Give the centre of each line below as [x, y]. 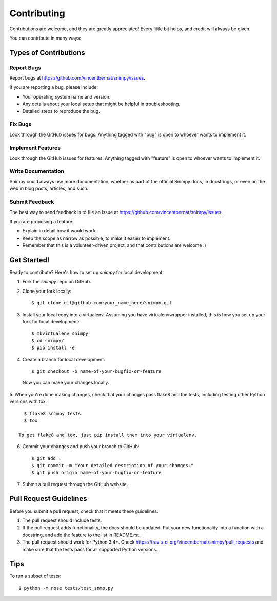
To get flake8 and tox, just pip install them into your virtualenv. [108, 435]
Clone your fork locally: [47, 291]
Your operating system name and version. [66, 96]
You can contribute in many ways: [45, 38]
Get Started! [29, 260]
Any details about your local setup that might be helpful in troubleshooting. [101, 104]
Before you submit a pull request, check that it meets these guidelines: [84, 511]
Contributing [37, 13]
